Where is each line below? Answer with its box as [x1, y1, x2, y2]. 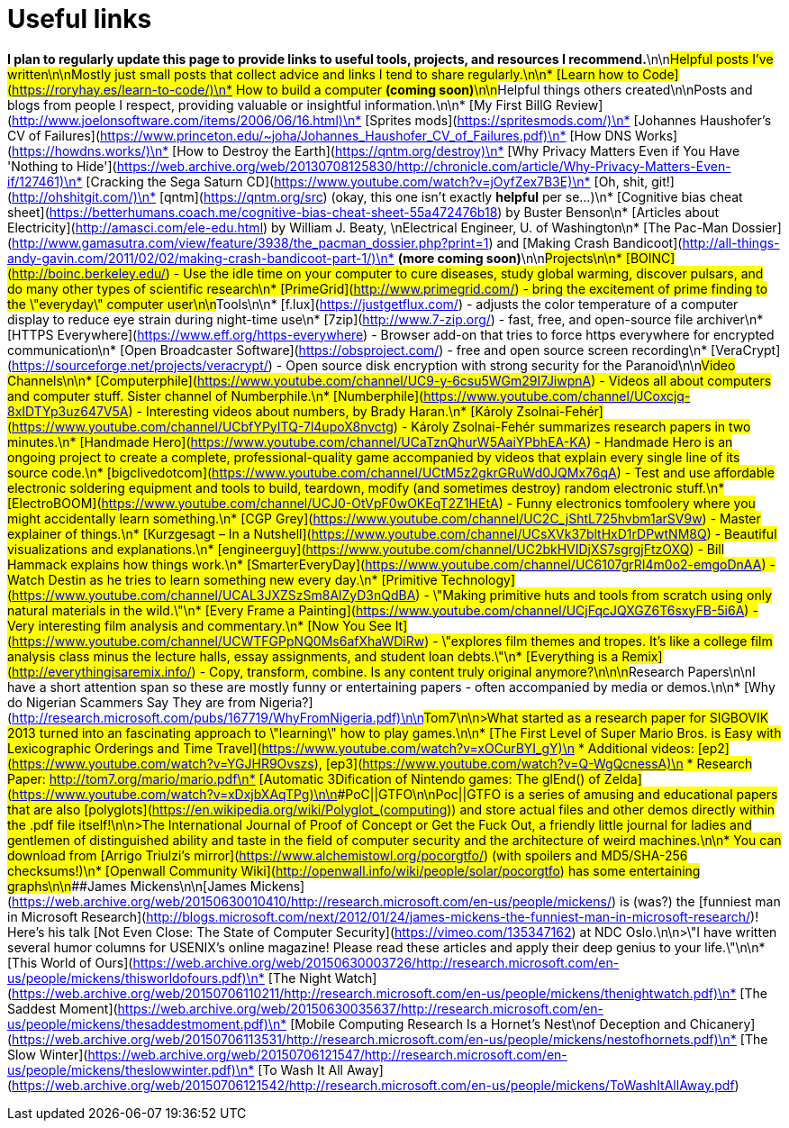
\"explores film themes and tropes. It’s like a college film [441, 632, 773, 649]
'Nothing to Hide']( [7, 158, 117, 174]
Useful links [7, 4, 152, 34]
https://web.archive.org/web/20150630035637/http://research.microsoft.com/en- [117, 1000, 603, 1016]
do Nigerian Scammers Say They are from [7, 694, 257, 710]
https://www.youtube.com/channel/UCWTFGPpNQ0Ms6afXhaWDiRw [12, 632, 425, 649]
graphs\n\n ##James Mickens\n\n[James [7, 878, 247, 894]
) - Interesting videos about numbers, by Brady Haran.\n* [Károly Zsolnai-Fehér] [128, 403, 603, 419]
